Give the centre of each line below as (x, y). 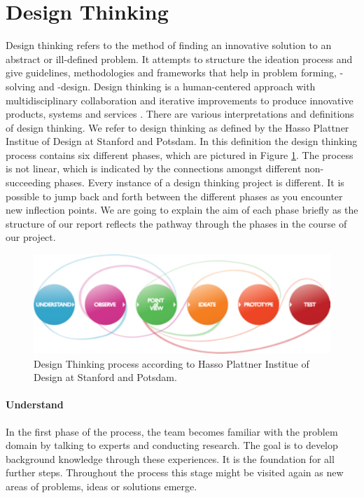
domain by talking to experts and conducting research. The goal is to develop (172, 445)
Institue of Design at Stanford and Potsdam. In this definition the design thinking (182, 141)
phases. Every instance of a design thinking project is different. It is (199, 182)
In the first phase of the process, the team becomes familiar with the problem (172, 431)
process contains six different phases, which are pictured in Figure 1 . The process (180, 154)
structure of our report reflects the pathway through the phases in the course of (176, 223)
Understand (35, 404)
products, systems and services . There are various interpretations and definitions (180, 114)
